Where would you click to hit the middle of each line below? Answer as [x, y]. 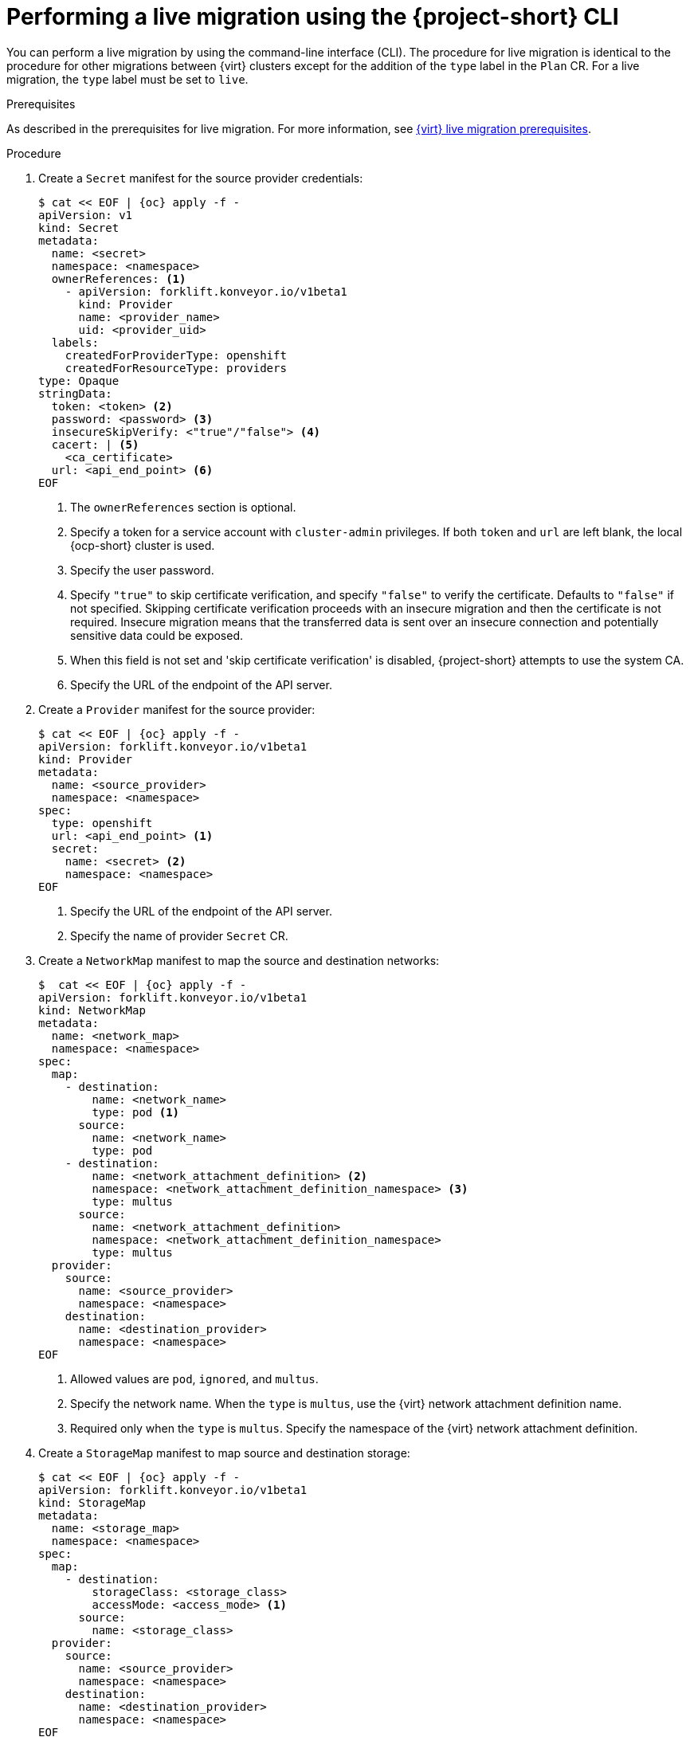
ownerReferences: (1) [119, 278]
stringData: [75, 393]
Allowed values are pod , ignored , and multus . [194, 1378]
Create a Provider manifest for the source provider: [177, 709]
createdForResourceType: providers [176, 368]
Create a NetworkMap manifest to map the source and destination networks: [239, 960]
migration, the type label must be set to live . [127, 79]
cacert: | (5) [95, 444]
